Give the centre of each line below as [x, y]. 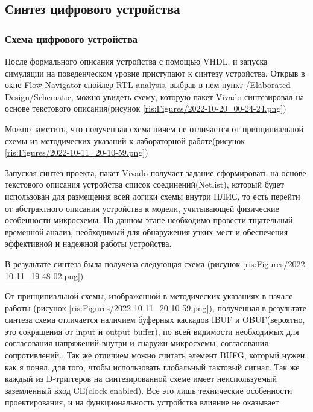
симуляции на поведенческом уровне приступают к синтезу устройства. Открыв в [155, 73]
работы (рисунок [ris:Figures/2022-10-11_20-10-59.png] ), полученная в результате [156, 307]
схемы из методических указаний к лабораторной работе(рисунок [125, 140]
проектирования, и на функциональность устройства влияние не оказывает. [143, 402]
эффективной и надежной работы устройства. [88, 243]
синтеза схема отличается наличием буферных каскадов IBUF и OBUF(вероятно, [155, 319]
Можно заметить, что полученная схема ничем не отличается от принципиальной [154, 128]
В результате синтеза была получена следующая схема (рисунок [123, 263]
